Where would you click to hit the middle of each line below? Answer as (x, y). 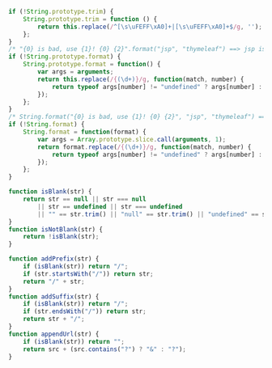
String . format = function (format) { (85, 132)
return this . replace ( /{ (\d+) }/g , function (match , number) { (141, 79)
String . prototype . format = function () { (92, 65)
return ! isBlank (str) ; (61, 237)
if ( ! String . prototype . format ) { (65, 57)
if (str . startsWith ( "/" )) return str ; (88, 274)
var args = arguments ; (76, 72)
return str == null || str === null (85, 199)
